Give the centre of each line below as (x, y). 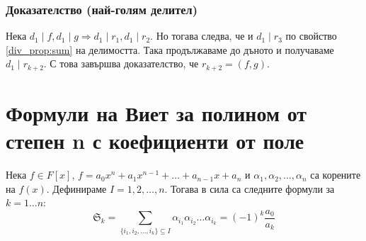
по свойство (311, 36)
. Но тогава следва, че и (202, 36)
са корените (336, 175)
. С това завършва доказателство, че (121, 63)
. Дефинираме (76, 188)
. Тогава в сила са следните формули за (250, 188)
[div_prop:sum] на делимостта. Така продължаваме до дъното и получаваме (170, 49)
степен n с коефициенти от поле (155, 141)
